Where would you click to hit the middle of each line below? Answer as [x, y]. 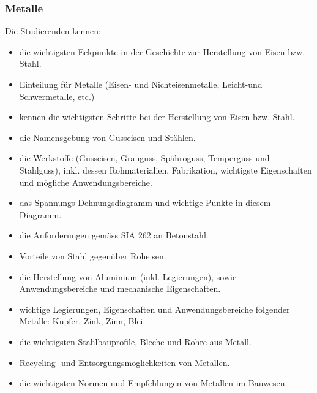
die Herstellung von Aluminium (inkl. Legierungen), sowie [128, 276]
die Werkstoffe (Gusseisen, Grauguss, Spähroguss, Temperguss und [144, 158]
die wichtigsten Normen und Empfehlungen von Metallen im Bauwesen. [153, 383]
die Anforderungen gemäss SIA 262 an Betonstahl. [114, 235]
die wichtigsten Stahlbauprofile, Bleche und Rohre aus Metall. [135, 341]
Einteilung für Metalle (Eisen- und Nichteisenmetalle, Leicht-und [141, 84]
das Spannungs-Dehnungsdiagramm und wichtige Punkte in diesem [145, 203]
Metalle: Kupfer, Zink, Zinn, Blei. [82, 321]
